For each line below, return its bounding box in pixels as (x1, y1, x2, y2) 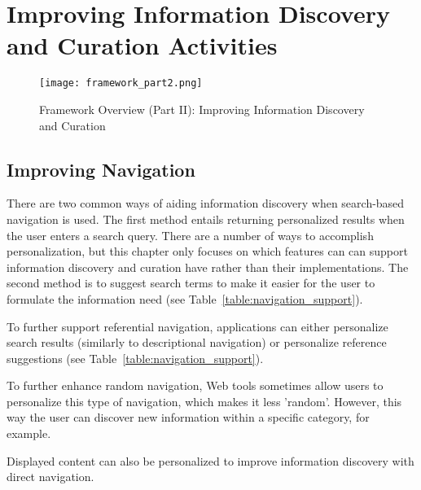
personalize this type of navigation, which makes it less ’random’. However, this (7, 392, 402, 409)
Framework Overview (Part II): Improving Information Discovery (39, 100, 365, 117)
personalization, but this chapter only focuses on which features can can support (7, 243, 408, 260)
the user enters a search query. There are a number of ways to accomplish (7, 226, 374, 243)
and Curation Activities (7, 28, 278, 62)
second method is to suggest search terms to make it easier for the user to (7, 274, 375, 291)
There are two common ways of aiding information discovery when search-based (7, 195, 405, 212)
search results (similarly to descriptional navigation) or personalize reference (7, 334, 387, 351)
